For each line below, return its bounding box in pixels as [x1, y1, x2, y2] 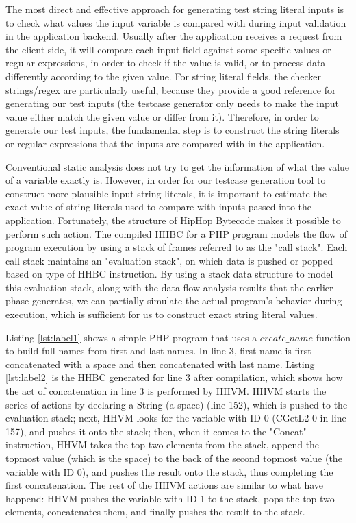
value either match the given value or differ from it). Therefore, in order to [5, 109, 319, 123]
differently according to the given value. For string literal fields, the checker [5, 69, 322, 83]
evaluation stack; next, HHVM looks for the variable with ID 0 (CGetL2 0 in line [5, 411, 346, 425]
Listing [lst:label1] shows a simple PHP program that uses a [5, 330, 257, 344]
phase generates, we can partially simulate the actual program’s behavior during [5, 293, 342, 308]
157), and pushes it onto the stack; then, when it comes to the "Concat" [5, 424, 307, 438]
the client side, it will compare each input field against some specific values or [5, 42, 331, 56]
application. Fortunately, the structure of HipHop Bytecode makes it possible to [5, 212, 341, 227]
